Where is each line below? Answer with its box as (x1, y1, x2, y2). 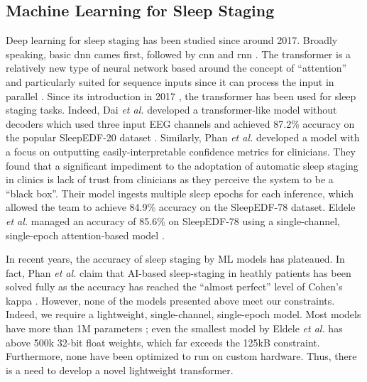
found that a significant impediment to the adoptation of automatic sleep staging (6, 158, 358, 173)
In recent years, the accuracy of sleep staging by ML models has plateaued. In (6, 251, 345, 266)
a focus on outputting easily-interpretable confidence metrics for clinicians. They (6, 143, 356, 158)
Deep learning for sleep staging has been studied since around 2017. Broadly (6, 33, 338, 48)
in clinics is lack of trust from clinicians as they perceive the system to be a (6, 172, 334, 187)
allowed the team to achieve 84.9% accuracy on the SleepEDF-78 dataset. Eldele (6, 200, 356, 214)
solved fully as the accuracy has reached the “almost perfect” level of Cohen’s (6, 279, 343, 294)
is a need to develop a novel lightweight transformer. (6, 362, 234, 377)
